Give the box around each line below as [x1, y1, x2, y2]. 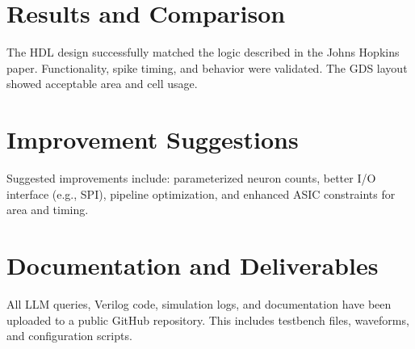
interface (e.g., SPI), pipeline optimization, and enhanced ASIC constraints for [6, 185, 396, 202]
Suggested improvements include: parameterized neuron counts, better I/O [6, 170, 376, 187]
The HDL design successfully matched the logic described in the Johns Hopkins [6, 44, 400, 61]
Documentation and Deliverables [6, 249, 379, 281]
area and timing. [6, 201, 89, 218]
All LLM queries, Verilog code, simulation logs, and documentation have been [6, 295, 392, 312]
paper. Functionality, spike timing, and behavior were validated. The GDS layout [6, 59, 408, 76]
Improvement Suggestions [6, 123, 299, 156]
